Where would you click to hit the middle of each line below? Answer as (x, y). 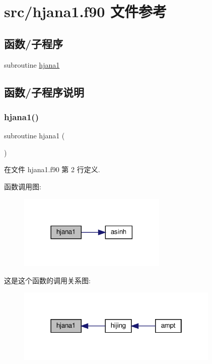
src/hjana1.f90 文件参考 (86, 11)
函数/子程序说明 (44, 92)
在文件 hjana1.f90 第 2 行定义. (52, 169)
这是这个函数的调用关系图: (47, 280)
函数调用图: (23, 186)
